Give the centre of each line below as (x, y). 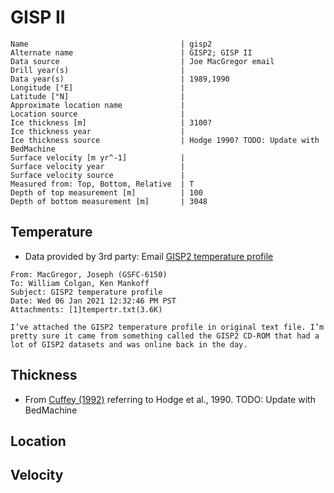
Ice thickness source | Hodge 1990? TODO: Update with (165, 140)
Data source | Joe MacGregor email (142, 61)
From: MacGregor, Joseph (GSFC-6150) (89, 274)
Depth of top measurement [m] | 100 (106, 192)
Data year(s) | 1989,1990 (120, 79)
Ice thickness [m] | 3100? (111, 122)
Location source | (98, 114)
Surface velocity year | (98, 166)
